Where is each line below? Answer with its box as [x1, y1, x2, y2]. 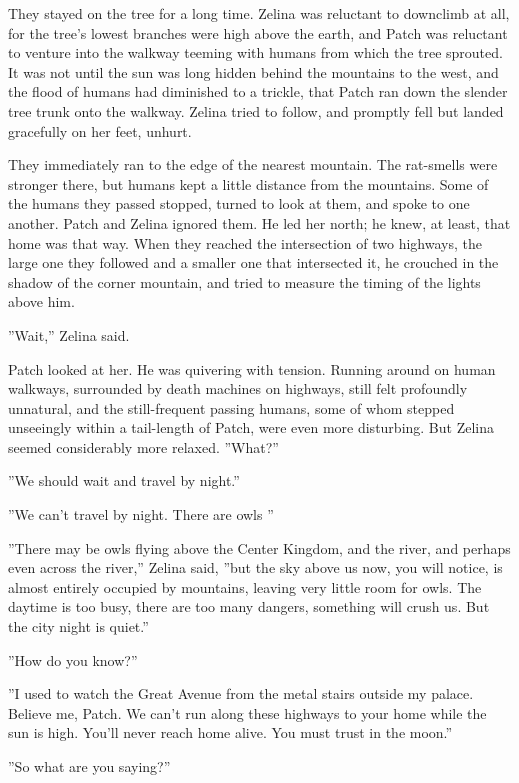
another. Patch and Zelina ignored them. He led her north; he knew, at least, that [8, 212, 511, 233]
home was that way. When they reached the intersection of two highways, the [8, 232, 482, 253]
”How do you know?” [8, 649, 138, 670]
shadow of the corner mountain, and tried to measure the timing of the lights [8, 271, 481, 292]
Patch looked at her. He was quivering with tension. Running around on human [8, 358, 496, 379]
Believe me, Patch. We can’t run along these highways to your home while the [8, 702, 487, 723]
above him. [8, 291, 75, 312]
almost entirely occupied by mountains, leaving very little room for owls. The [8, 576, 482, 597]
